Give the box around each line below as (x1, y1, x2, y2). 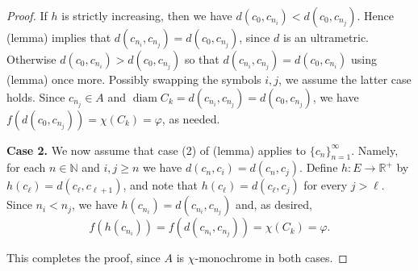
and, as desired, (235, 196, 312, 213)
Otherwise (6, 51, 56, 67)
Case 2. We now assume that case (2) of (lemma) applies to (6, 141, 306, 158)
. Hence (357, 7, 394, 23)
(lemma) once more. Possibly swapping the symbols (6, 71, 261, 87)
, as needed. (161, 110, 220, 127)
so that (184, 51, 219, 67)
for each (6, 159, 46, 176)
